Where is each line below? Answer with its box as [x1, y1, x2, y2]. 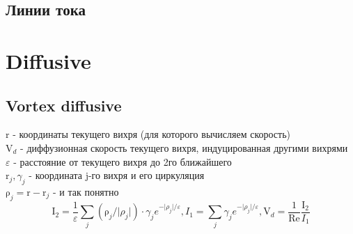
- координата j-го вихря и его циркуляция [29, 168, 205, 182]
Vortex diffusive [6, 94, 122, 116]
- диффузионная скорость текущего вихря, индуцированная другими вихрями [20, 140, 348, 155]
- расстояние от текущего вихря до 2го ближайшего [13, 154, 232, 169]
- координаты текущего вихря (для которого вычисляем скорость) [13, 127, 291, 141]
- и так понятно [52, 184, 119, 198]
